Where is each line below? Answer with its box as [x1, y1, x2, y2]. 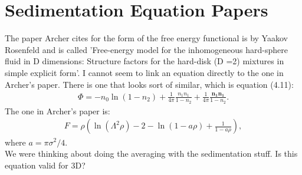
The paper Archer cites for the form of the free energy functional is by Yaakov [5, 32, 288, 44]
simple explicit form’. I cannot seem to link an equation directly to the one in [5, 66, 284, 78]
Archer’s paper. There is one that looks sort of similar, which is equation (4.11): [5, 78, 294, 90]
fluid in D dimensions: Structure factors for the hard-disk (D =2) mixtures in [5, 55, 284, 67]
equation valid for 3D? [5, 159, 86, 171]
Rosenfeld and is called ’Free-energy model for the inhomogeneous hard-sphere [5, 43, 288, 55]
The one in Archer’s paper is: [5, 104, 110, 117]
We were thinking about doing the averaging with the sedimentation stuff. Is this [5, 147, 298, 160]
